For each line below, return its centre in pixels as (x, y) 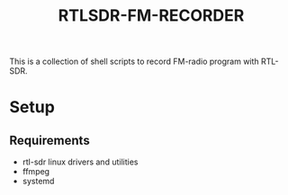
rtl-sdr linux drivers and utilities (80, 162)
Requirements (49, 140)
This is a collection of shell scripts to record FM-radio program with (134, 62)
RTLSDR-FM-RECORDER (151, 16)
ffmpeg (36, 172)
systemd (38, 182)
